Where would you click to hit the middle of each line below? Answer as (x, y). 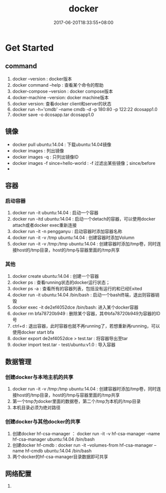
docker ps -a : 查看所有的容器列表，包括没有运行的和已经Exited (77, 288)
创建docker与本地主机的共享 (39, 377)
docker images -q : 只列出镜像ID (45, 157)
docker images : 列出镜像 (38, 150)
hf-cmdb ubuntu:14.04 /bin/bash (58, 451)
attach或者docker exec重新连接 (44, 225)
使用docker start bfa (33, 332)
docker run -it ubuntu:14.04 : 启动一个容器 (55, 213)
